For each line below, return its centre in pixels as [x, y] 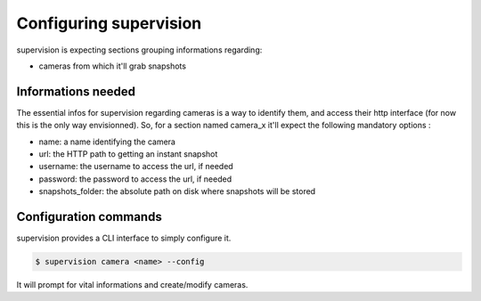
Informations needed [76, 91]
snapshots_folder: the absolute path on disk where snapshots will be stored [177, 191]
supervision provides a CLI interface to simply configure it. [124, 238]
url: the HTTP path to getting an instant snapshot [128, 154]
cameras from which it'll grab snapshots [113, 66]
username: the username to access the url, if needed [136, 167]
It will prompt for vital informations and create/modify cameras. [132, 285]
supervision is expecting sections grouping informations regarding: [139, 50]
